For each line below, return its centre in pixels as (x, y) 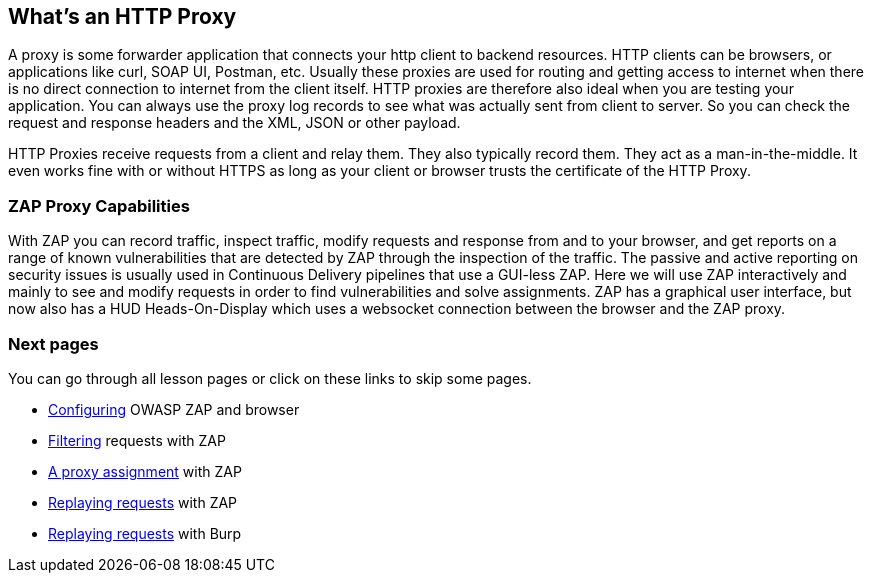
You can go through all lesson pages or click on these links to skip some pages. (270, 378)
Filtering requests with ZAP (137, 440)
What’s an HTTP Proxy (122, 16)
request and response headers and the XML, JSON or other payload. (234, 123)
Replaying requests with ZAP (143, 502)
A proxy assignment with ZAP (145, 471)
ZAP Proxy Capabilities (99, 205)
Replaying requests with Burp (145, 533)
